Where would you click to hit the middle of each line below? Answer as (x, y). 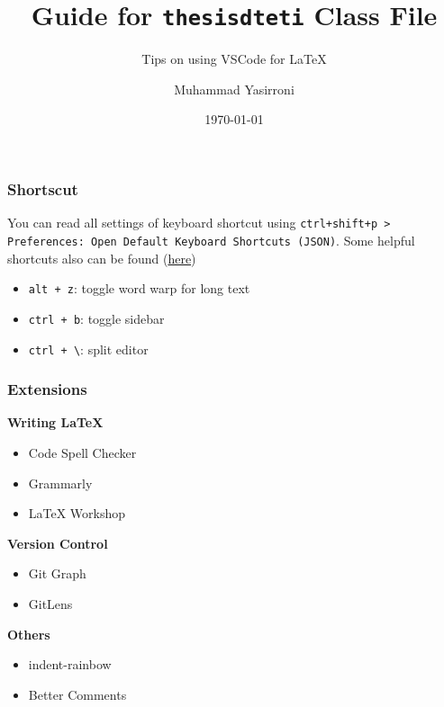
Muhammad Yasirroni (234, 89)
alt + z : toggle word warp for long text (139, 288)
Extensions (47, 389)
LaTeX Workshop (77, 513)
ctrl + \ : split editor (88, 349)
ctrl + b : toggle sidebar (96, 318)
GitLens (50, 603)
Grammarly (60, 483)
